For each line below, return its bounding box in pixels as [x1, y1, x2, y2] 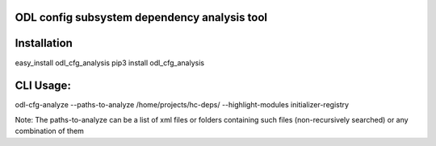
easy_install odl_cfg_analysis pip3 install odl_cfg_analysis [15, 57, 205, 68]
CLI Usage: [15, 79, 72, 93]
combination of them [15, 126, 85, 136]
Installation [15, 36, 73, 50]
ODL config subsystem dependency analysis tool [15, 10, 268, 24]
